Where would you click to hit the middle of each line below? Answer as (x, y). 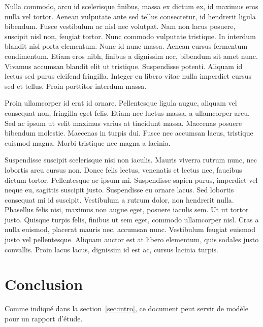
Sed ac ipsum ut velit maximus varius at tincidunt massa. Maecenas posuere (123, 123)
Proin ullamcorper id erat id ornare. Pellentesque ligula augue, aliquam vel (121, 103)
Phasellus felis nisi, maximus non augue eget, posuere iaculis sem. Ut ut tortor (127, 209)
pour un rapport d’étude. (44, 318)
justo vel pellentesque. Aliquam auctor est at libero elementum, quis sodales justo (132, 239)
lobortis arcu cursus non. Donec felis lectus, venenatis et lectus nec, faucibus (123, 169)
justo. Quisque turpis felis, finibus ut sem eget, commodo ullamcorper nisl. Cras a (132, 219)
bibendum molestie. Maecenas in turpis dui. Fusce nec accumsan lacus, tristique (129, 133)
